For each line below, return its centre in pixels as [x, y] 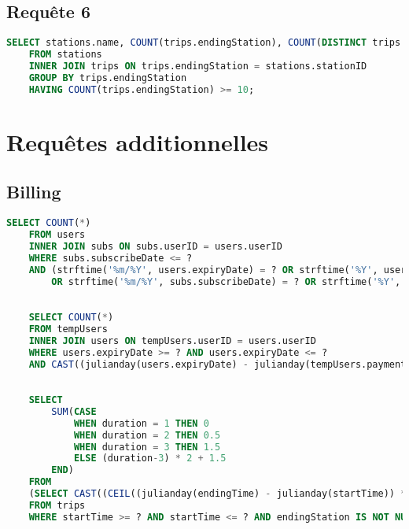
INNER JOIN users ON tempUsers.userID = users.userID [172, 340]
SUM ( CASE [74, 411]
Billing [34, 192]
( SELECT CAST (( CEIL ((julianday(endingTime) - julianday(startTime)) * [217, 494]
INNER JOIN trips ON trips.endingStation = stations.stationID [198, 66]
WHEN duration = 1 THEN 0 [141, 423]
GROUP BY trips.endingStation [108, 78]
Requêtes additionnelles [138, 141]
